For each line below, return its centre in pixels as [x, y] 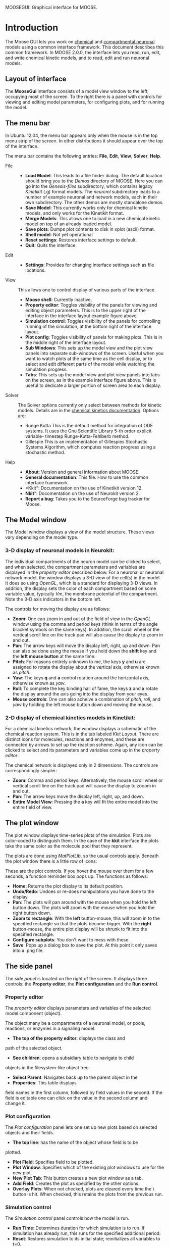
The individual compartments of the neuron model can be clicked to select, [83, 561]
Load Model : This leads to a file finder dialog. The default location [94, 175]
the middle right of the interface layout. [66, 342]
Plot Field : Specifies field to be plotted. [53, 1162]
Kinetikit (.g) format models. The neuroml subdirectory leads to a [92, 191]
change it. [16, 1103]
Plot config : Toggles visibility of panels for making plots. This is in [94, 337]
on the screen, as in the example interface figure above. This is [91, 380]
